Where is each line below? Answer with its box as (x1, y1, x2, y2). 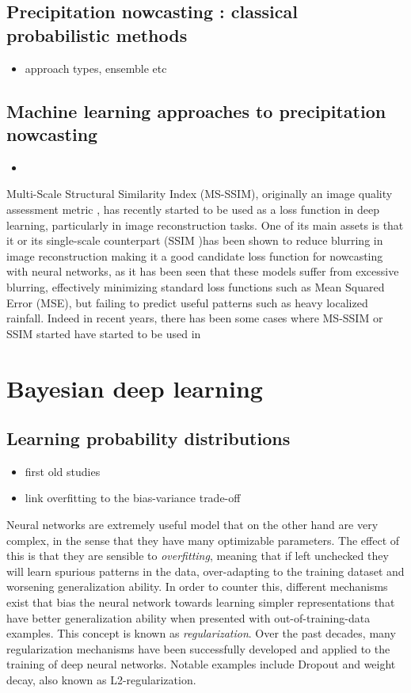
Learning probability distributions (6, 426, 291, 451)
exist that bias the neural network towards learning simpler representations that (6, 594, 395, 611)
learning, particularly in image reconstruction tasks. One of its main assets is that (6, 216, 404, 233)
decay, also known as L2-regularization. (6, 672, 196, 688)
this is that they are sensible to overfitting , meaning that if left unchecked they (6, 547, 389, 564)
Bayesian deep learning (6, 371, 263, 404)
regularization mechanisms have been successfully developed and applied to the (6, 640, 390, 657)
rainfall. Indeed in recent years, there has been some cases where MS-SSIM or (6, 310, 383, 326)
